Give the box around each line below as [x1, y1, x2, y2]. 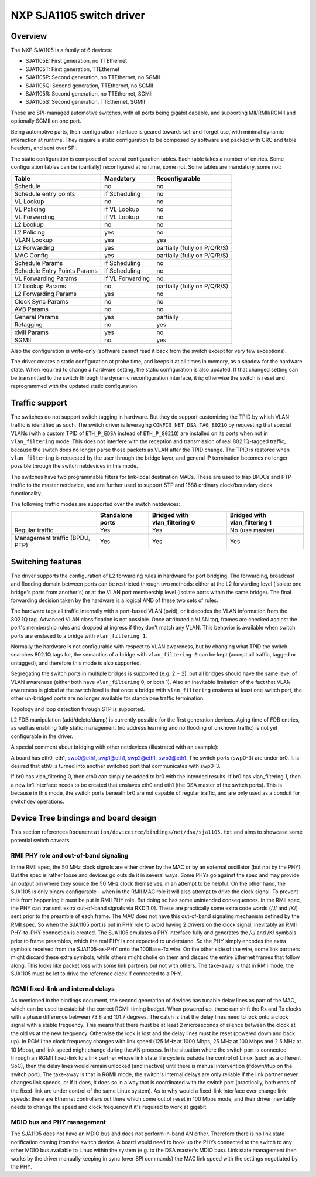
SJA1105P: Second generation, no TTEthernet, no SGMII [25, 74, 160, 81]
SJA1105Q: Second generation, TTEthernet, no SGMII [25, 82, 153, 89]
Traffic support [11, 397, 67, 407]
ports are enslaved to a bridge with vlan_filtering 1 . [11, 632, 147, 639]
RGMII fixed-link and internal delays [11, 985, 115, 993]
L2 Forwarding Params [14, 290, 77, 298]
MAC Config [14, 251, 49, 259]
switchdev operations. [11, 798, 64, 805]
